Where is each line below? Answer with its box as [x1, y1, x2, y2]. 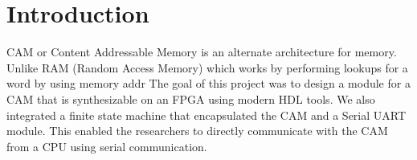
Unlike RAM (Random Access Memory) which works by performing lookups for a [6, 59, 408, 76]
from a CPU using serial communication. [6, 137, 207, 154]
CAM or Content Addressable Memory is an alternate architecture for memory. [6, 43, 397, 60]
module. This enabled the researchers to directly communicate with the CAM [6, 122, 388, 139]
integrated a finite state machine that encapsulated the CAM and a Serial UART [6, 106, 407, 123]
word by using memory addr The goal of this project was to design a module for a [6, 75, 411, 92]
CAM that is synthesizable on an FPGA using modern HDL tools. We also [6, 90, 375, 107]
